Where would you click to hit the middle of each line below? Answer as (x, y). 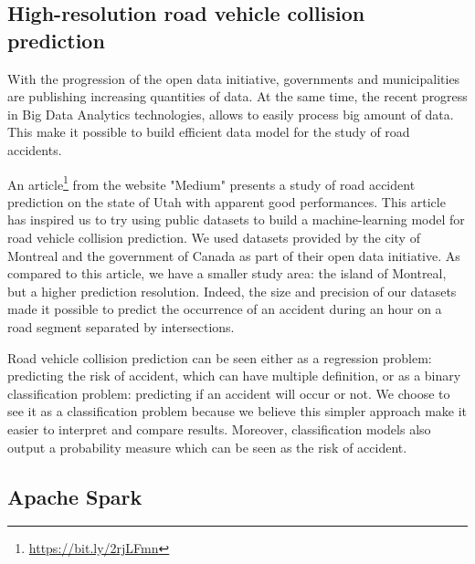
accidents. (35, 149)
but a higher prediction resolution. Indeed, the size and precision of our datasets (232, 291)
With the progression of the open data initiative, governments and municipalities (234, 78)
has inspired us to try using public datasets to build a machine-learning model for (236, 219)
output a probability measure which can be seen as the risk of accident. (207, 447)
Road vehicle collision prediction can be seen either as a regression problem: (220, 357)
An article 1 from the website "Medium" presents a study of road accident (211, 183)
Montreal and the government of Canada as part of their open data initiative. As (234, 255)
